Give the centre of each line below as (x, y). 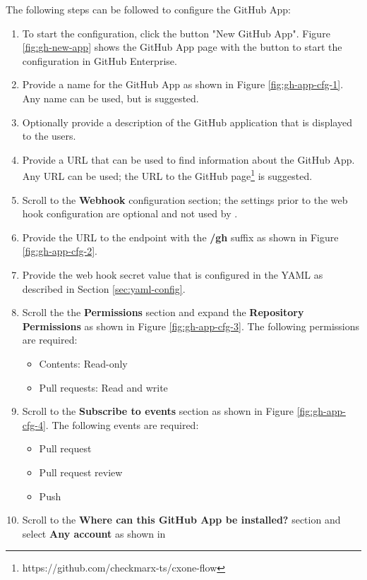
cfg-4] (34, 424)
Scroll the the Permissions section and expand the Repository (163, 312)
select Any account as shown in (94, 533)
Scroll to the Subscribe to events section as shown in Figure (158, 411)
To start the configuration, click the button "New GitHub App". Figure (176, 33)
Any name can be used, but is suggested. (110, 98)
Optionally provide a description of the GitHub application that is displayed (187, 122)
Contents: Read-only (83, 363)
